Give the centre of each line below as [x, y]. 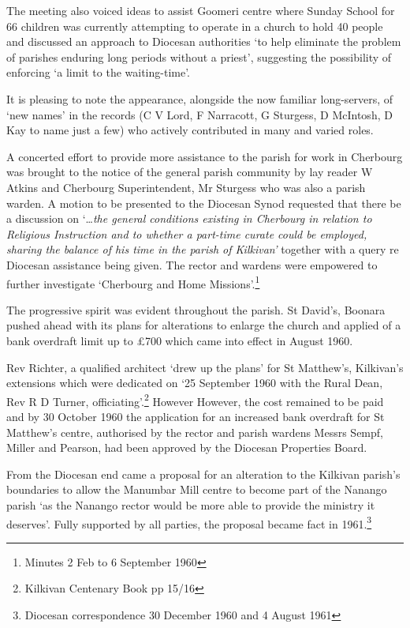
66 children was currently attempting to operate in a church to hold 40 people [195, 26]
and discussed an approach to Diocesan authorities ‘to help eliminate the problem [204, 41]
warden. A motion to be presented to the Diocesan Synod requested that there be [204, 203]
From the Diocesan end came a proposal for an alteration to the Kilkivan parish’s [203, 474]
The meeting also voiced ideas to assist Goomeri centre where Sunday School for [201, 10]
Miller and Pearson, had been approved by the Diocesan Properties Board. [187, 447]
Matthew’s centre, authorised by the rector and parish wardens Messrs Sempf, [195, 432]
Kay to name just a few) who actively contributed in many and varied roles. [190, 130]
